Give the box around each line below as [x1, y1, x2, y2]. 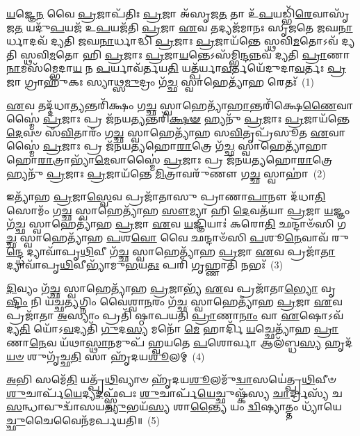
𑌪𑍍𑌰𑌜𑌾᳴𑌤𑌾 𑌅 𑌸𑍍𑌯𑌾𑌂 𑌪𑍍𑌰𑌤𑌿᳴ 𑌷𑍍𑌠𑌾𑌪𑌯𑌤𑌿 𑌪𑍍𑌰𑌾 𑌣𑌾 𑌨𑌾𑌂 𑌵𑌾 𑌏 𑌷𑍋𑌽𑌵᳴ [6, 307, 343, 322]
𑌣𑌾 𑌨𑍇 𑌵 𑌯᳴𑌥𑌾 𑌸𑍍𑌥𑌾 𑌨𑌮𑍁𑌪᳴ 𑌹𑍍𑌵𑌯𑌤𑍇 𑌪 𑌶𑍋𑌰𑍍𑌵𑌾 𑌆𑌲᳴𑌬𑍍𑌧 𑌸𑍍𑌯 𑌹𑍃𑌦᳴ [6, 335, 353, 350]
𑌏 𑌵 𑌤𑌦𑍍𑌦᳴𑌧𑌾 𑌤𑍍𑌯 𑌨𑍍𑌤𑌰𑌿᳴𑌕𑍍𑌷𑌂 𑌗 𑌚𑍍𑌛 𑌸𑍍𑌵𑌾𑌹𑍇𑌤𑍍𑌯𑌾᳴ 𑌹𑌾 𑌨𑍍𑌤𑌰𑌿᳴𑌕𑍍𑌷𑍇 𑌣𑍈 [6, 97, 337, 112]
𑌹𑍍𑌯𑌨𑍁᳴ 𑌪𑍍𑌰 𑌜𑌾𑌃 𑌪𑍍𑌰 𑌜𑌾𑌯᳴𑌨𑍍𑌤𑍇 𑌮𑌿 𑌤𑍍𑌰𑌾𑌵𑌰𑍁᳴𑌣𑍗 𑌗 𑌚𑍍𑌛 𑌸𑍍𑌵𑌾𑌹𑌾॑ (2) [6, 165, 326, 180]
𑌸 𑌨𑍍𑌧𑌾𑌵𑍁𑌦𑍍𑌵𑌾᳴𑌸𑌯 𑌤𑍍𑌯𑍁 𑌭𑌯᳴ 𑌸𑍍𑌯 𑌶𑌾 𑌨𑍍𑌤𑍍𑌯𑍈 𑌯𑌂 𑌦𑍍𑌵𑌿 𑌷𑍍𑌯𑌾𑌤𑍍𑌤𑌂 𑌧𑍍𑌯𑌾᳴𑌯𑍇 [6, 399, 342, 414]
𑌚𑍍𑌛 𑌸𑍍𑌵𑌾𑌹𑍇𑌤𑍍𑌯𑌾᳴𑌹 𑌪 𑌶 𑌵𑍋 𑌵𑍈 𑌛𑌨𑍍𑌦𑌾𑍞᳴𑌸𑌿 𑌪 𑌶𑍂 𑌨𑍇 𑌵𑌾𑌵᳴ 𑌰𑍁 [6, 229, 349, 244]
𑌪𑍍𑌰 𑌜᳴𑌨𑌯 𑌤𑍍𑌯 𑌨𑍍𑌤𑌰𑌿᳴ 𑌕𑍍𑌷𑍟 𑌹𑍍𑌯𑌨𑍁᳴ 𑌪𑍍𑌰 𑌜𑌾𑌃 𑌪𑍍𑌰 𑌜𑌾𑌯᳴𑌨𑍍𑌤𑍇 [83, 111, 350, 126]
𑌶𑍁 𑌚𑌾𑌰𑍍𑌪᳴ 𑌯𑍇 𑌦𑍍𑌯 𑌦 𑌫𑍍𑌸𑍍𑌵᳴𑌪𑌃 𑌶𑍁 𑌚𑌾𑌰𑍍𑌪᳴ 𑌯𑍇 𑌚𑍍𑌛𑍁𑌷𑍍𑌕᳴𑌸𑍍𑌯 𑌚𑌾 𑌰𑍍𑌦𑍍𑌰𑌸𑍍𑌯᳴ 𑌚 [6, 385, 343, 400]
